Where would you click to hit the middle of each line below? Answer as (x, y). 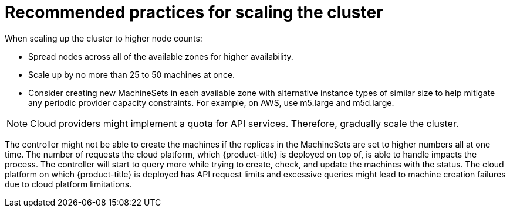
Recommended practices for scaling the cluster (194, 12)
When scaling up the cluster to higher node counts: (104, 38)
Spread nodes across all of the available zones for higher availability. (161, 56)
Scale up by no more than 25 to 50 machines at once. (132, 74)
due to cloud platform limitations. (68, 184)
